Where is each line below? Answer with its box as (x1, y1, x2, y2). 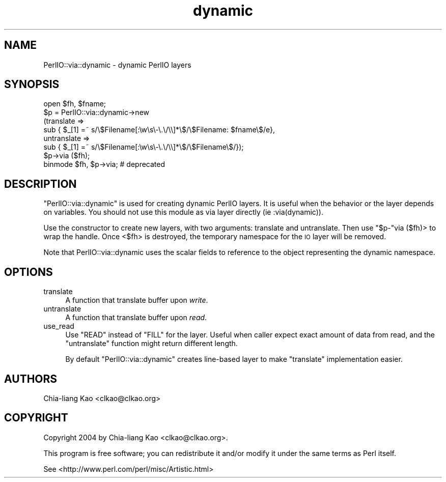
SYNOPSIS (4, 78, 60, 91)
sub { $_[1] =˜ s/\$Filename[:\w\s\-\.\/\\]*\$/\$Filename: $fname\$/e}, (43, 125, 275, 134)
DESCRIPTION (4, 177, 77, 190)
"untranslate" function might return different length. (65, 339, 238, 348)
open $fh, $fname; (43, 99, 106, 108)
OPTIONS (4, 265, 53, 278)
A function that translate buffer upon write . (65, 296, 208, 305)
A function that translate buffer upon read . (65, 313, 207, 322)
